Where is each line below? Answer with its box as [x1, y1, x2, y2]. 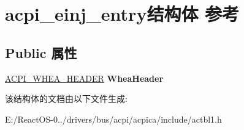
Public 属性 [5, 43, 77, 62]
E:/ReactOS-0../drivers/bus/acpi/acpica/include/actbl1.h [5, 112, 222, 125]
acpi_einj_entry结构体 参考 [5, 1, 240, 26]
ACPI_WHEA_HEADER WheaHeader [5, 71, 164, 84]
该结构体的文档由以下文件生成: [5, 92, 128, 105]
